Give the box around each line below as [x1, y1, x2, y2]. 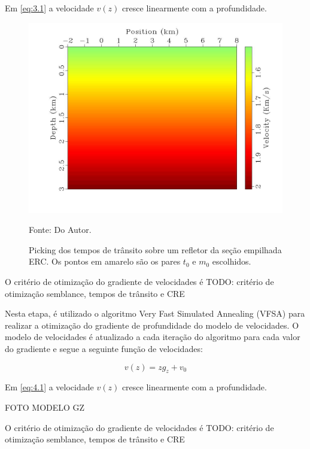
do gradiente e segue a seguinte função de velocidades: [5, 342, 203, 354]
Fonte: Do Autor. [29, 223, 92, 236]
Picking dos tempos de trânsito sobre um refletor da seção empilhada [29, 243, 282, 256]
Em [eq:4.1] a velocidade [5, 381, 94, 393]
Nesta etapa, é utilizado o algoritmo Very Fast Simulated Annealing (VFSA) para [5, 307, 305, 320]
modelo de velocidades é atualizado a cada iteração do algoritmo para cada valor [5, 330, 300, 343]
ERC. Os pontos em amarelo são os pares [29, 255, 181, 268]
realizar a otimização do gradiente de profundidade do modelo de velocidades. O [5, 318, 299, 331]
